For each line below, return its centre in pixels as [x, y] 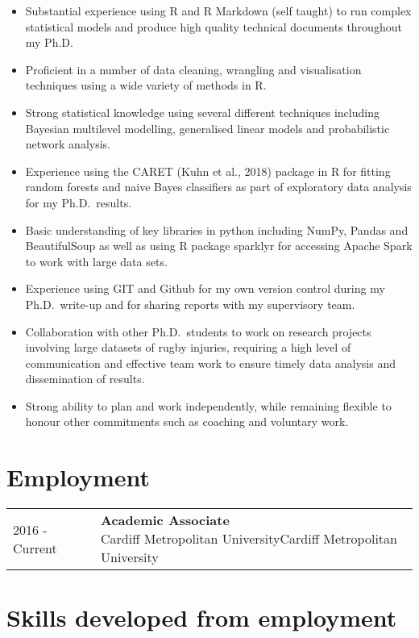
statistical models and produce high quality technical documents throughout [214, 26]
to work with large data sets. [96, 261]
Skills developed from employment [202, 617]
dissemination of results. [85, 379]
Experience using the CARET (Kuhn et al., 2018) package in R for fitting [208, 171]
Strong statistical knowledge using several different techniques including [202, 112]
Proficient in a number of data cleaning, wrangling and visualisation [193, 69]
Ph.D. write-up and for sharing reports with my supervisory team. [190, 304]
